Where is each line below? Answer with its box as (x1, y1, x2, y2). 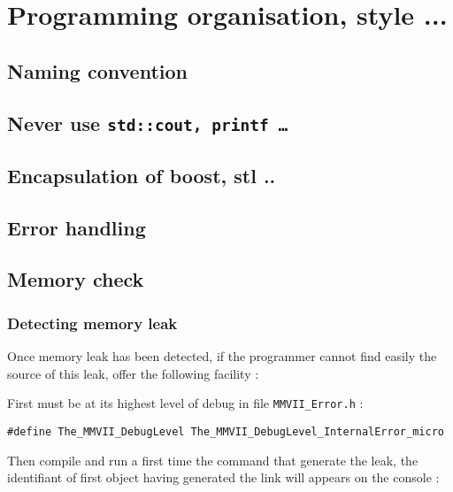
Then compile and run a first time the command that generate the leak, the (7, 450, 418, 469)
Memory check (7, 265, 144, 293)
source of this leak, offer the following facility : (7, 364, 259, 382)
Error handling (7, 213, 146, 241)
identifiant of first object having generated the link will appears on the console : (7, 468, 440, 487)
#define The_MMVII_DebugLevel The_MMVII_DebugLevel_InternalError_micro (7, 425, 444, 438)
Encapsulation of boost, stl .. (7, 161, 276, 188)
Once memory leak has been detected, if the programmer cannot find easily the (7, 347, 437, 365)
